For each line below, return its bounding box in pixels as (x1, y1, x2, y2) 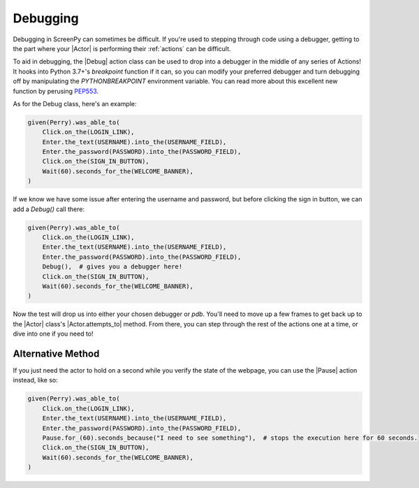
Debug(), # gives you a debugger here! (42, 263, 183, 271)
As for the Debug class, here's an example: (13, 99, 137, 108)
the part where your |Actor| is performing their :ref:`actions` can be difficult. (13, 44, 231, 52)
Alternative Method (13, 347, 100, 359)
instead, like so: (13, 376, 59, 385)
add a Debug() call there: (13, 205, 85, 213)
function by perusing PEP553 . (13, 87, 99, 95)
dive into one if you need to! (13, 329, 94, 338)
